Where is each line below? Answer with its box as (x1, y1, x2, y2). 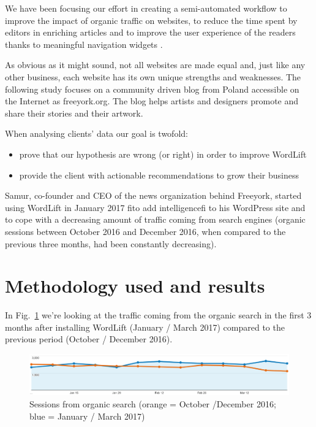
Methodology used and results (5, 273, 265, 298)
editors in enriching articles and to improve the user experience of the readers (5, 26, 296, 39)
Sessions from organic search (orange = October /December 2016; (29, 397, 276, 410)
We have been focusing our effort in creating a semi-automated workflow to (5, 2, 287, 14)
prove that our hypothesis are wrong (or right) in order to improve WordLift (19, 147, 307, 160)
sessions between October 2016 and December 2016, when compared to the (5, 225, 286, 237)
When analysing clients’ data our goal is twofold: (5, 127, 188, 140)
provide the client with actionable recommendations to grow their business (19, 168, 299, 181)
